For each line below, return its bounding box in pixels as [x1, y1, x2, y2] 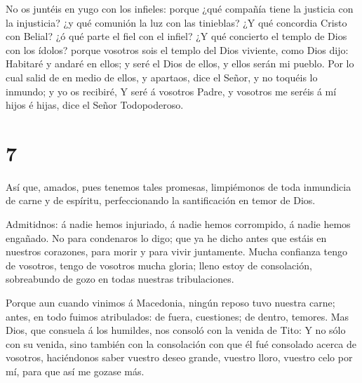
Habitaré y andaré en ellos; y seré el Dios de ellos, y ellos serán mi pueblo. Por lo [6, 56, 354, 71]
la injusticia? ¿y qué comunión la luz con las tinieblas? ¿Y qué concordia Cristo [6, 15, 347, 29]
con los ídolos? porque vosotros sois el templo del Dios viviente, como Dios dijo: [6, 42, 349, 57]
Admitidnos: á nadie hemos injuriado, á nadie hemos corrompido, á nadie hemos [6, 217, 351, 231]
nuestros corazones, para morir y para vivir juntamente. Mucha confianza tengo [6, 244, 348, 259]
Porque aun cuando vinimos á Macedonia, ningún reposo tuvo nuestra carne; [6, 295, 335, 310]
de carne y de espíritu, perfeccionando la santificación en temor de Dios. [6, 193, 316, 208]
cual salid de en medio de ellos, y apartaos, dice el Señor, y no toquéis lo [6, 69, 318, 84]
